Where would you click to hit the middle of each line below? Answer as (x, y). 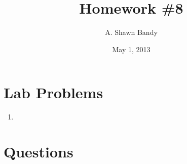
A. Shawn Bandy (131, 32)
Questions (39, 152)
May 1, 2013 (131, 49)
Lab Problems (53, 92)
